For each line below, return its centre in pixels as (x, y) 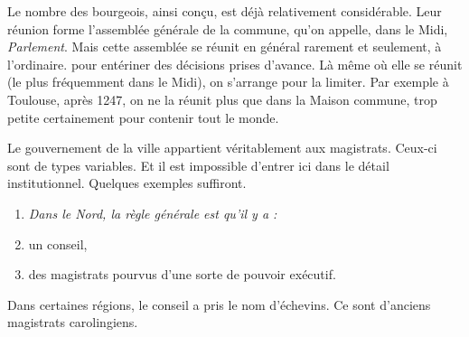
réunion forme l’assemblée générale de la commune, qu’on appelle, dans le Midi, (228, 28)
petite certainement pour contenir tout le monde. (143, 117)
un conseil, (58, 243)
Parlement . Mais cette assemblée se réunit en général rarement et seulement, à (225, 47)
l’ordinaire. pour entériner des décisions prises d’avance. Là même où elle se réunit (235, 64)
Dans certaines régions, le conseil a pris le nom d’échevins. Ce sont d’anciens (219, 304)
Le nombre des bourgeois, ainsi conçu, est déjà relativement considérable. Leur (225, 11)
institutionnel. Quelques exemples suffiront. (127, 183)
